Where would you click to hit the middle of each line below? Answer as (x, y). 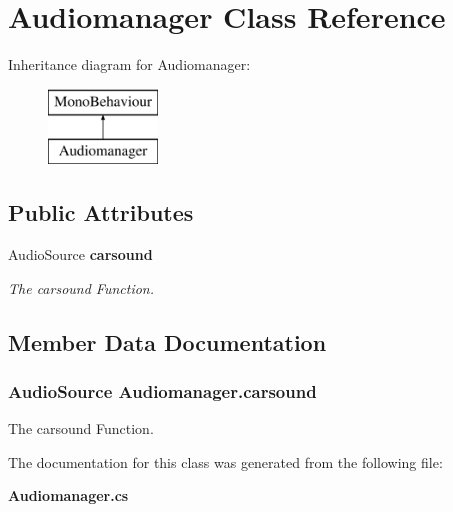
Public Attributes (101, 212)
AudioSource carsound (80, 254)
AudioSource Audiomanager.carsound (162, 390)
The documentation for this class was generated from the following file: (225, 461)
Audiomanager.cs (68, 495)
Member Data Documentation (167, 341)
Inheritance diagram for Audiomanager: (129, 64)
